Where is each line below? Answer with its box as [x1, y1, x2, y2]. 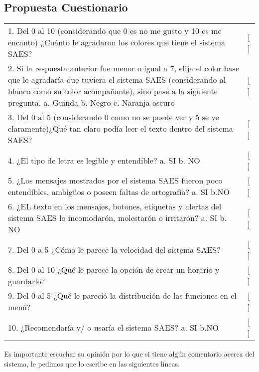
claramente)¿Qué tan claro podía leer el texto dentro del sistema [8, 123, 233, 135]
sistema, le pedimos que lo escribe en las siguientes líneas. [4, 358, 180, 369]
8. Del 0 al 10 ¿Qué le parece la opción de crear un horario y [8, 264, 220, 276]
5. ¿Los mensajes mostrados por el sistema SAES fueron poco [8, 175, 223, 186]
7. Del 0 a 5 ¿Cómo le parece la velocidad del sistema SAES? [8, 243, 221, 255]
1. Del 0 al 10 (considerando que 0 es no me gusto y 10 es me [8, 25, 222, 37]
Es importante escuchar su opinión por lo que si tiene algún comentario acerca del [4, 349, 255, 359]
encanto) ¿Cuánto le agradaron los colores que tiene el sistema [8, 36, 225, 48]
